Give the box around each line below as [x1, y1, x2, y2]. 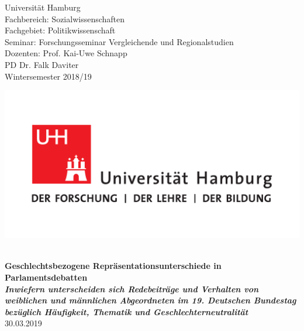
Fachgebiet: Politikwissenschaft [5, 24, 116, 36]
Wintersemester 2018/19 [5, 70, 92, 82]
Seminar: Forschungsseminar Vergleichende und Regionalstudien [5, 35, 234, 47]
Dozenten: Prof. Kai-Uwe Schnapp [5, 47, 127, 59]
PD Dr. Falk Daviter [5, 58, 79, 70]
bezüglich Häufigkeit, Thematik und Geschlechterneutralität [5, 305, 248, 318]
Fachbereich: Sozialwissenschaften [5, 12, 125, 25]
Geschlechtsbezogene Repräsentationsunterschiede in [5, 260, 222, 272]
